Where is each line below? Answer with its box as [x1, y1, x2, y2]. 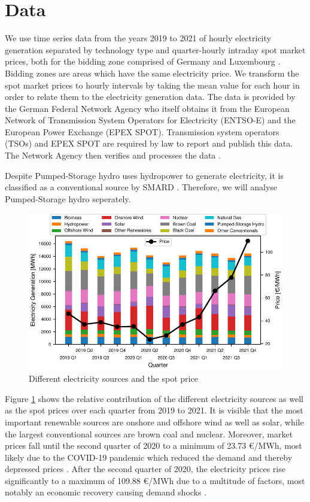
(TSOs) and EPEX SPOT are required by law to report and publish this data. [5, 137, 293, 150]
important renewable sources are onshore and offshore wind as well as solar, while [5, 415, 304, 428]
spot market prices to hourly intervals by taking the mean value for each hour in [5, 78, 300, 91]
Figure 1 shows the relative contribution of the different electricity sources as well [5, 392, 303, 404]
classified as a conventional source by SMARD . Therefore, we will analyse [5, 181, 278, 193]
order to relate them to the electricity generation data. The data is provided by [5, 90, 296, 103]
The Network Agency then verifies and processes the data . [5, 149, 221, 162]
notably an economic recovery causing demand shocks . [5, 486, 207, 498]
